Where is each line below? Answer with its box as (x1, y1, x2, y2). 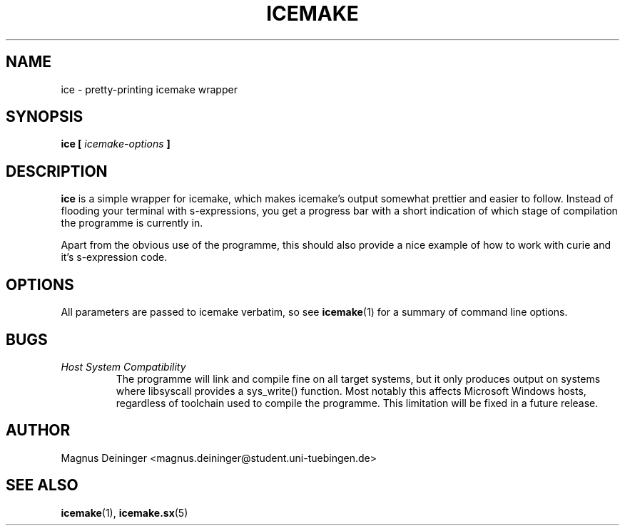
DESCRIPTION (6, 162, 108, 180)
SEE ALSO (6, 476, 78, 495)
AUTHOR (6, 421, 71, 440)
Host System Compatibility (61, 360, 186, 373)
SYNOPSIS (6, 108, 83, 126)
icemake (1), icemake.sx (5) (61, 506, 188, 519)
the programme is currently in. (61, 217, 203, 230)
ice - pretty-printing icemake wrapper (61, 83, 238, 96)
